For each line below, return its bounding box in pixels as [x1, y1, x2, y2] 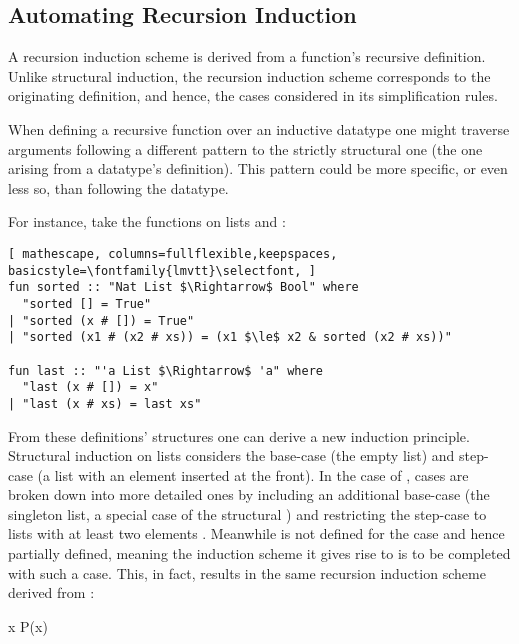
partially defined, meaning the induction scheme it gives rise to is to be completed [8, 543, 511, 564]
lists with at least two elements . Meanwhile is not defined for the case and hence [8, 523, 505, 544]
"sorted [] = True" [22, 296, 152, 311]
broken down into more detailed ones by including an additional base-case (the [8, 484, 490, 505]
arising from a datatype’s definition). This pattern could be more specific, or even [8, 158, 508, 179]
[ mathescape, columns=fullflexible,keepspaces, [8, 246, 338, 261]
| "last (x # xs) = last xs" [8, 396, 202, 411]
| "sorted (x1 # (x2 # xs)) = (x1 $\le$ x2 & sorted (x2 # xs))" [8, 330, 452, 345]
